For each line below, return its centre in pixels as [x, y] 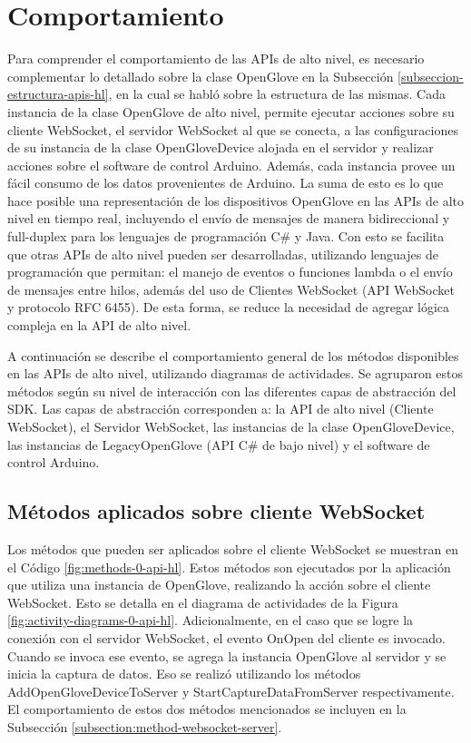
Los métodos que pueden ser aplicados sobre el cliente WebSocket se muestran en [233, 548]
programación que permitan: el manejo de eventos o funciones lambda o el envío [230, 272]
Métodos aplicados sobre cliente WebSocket [216, 511]
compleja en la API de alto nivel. [99, 325]
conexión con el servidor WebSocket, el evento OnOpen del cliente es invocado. [226, 637]
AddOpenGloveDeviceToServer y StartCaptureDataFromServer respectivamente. [231, 691]
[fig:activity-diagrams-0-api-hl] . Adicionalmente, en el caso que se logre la [211, 620]
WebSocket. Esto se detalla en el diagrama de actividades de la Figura [203, 602]
